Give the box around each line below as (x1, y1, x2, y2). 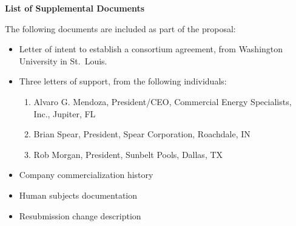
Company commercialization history (19, 168, 153, 181)
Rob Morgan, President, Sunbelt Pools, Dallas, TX (33, 148, 223, 160)
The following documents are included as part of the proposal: (5, 22, 236, 35)
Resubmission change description (19, 209, 141, 222)
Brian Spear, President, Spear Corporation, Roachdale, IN (33, 128, 251, 140)
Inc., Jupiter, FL (33, 107, 96, 120)
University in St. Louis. (19, 54, 107, 67)
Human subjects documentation (19, 188, 138, 201)
